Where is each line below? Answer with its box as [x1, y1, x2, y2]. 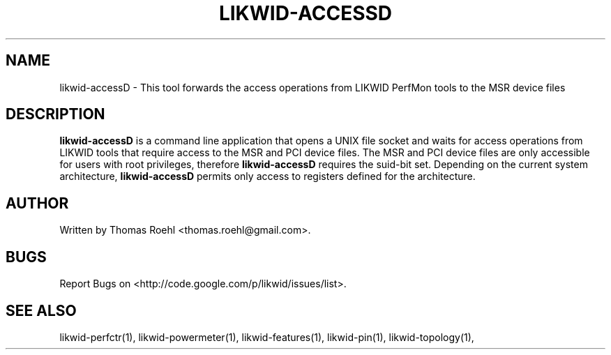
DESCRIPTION [6, 105, 105, 123]
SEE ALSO [6, 301, 77, 319]
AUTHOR [6, 194, 69, 212]
